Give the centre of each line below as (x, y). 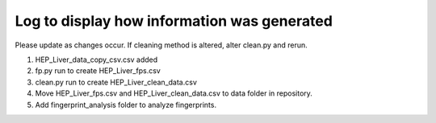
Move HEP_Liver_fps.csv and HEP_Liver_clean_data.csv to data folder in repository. (174, 93)
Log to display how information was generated (174, 21)
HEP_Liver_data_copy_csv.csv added (96, 59)
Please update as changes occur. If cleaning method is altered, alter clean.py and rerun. (161, 45)
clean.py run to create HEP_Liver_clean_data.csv (116, 82)
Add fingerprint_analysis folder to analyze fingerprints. (126, 105)
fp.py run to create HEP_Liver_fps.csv (98, 71)
